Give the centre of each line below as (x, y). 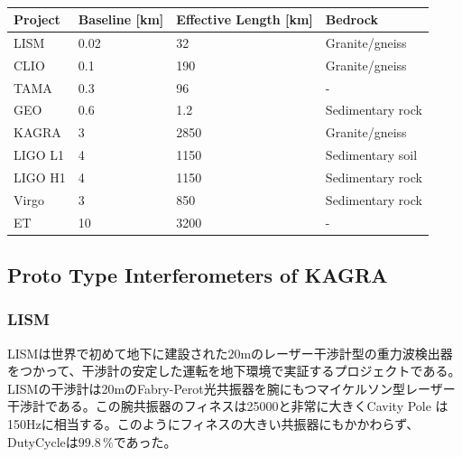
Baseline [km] (121, 19)
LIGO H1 (40, 177)
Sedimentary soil (371, 155)
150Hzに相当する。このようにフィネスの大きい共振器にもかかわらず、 (213, 424)
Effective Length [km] (245, 19)
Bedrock (351, 19)
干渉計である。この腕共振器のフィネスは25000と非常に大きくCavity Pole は (228, 406)
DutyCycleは (43, 441)
